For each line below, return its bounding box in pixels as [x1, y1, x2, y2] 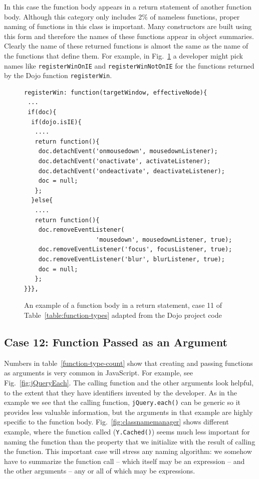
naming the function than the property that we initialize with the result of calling [4, 436, 255, 446]
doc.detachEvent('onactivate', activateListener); [38, 158, 211, 165]
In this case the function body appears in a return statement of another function [4, 2, 252, 12]
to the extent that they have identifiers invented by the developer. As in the [4, 387, 237, 397]
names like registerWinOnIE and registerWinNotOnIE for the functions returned [4, 60, 254, 71]
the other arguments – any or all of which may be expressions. [4, 465, 195, 476]
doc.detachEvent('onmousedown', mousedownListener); [38, 148, 218, 155]
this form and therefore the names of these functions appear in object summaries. [4, 31, 254, 41]
